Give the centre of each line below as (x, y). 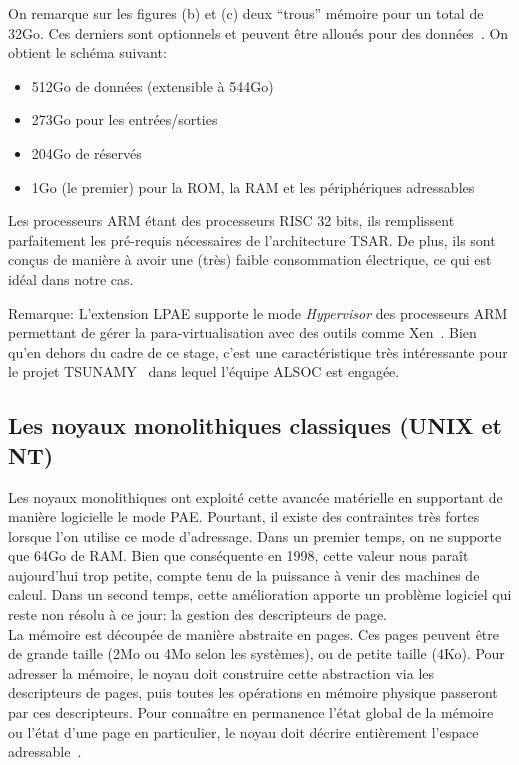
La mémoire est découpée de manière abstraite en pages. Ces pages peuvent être (254, 633)
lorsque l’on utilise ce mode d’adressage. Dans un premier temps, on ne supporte (255, 535)
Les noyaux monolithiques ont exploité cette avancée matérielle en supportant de (255, 496)
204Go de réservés (86, 152)
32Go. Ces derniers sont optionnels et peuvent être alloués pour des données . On (258, 32)
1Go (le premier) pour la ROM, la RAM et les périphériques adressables (253, 186)
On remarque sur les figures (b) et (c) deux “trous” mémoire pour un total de (246, 13)
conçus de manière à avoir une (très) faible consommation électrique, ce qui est (250, 259)
